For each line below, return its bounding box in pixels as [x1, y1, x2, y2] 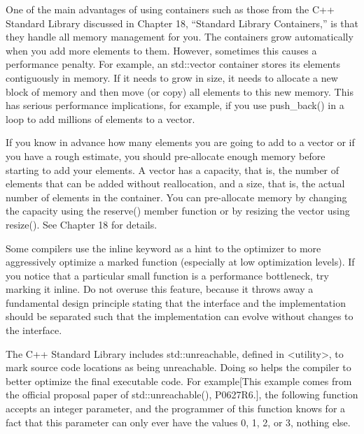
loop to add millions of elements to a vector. [6, 111, 195, 126]
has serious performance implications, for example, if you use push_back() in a [6, 98, 344, 113]
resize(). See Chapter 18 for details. [6, 217, 157, 231]
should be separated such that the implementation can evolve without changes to [6, 309, 353, 324]
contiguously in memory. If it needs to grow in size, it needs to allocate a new [6, 70, 338, 85]
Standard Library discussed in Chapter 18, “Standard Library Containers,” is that [6, 15, 358, 30]
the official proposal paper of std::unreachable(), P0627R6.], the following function [6, 387, 358, 402]
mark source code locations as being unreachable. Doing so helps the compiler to [6, 360, 351, 375]
